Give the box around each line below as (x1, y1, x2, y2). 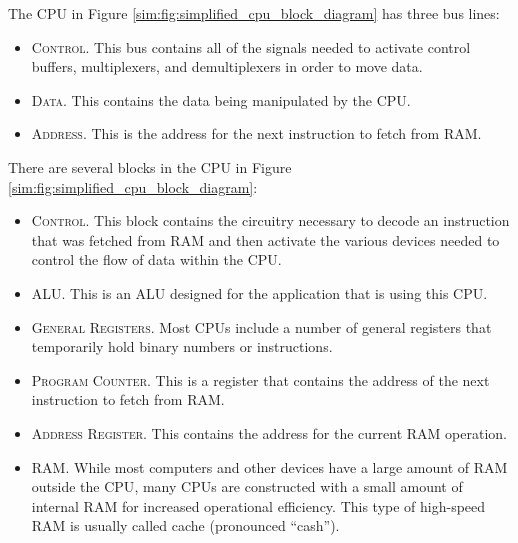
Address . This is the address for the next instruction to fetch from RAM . (31, 123, 482, 144)
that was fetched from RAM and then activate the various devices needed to (31, 229, 500, 250)
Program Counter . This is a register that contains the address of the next (31, 369, 490, 390)
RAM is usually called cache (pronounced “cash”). (31, 515, 340, 536)
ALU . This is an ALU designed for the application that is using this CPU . (31, 282, 488, 303)
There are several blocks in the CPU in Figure (8, 156, 292, 177)
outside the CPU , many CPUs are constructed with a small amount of (31, 476, 463, 497)
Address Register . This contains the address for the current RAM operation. (31, 422, 508, 443)
